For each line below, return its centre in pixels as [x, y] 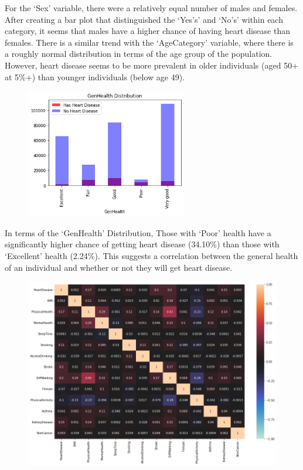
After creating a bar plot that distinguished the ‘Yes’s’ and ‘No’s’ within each [144, 19]
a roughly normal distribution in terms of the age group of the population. [139, 54]
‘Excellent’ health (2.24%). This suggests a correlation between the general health [151, 256]
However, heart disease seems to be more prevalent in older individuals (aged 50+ [152, 65]
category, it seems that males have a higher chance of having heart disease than [147, 31]
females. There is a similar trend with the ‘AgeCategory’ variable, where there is [149, 42]
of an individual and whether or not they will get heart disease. [119, 267]
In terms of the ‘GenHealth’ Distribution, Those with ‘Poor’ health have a [138, 232]
